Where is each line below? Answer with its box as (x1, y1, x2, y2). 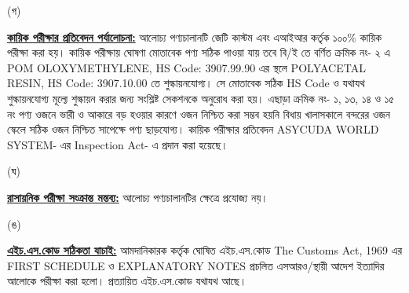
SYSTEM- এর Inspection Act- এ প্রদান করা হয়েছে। (7, 136, 228, 152)
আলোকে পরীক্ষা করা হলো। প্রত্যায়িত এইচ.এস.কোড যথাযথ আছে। (7, 273, 247, 289)
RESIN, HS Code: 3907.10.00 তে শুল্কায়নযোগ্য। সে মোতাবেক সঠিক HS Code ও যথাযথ (7, 75, 365, 91)
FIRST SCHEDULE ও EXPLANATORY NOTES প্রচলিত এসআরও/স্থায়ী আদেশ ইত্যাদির (7, 257, 385, 273)
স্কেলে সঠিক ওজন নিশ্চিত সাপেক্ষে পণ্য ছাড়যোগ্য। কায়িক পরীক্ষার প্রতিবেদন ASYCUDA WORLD (7, 121, 379, 137)
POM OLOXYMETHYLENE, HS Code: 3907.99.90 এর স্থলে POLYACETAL (7, 59, 366, 75)
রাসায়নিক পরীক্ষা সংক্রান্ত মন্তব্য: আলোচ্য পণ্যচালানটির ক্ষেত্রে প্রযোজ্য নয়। (7, 189, 268, 205)
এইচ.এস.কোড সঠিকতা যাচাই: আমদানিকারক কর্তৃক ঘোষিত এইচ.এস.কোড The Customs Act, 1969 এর (7, 242, 402, 258)
